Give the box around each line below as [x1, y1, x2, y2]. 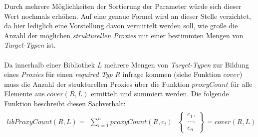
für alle [231, 78, 253, 89]
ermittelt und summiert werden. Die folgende [91, 88, 229, 99]
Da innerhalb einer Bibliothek [4, 59, 95, 69]
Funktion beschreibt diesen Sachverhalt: [4, 98, 126, 108]
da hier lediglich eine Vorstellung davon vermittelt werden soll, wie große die [4, 20, 238, 31]
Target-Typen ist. [4, 40, 56, 50]
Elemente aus [4, 88, 45, 99]
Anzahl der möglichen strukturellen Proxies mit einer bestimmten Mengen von [4, 30, 244, 40]
